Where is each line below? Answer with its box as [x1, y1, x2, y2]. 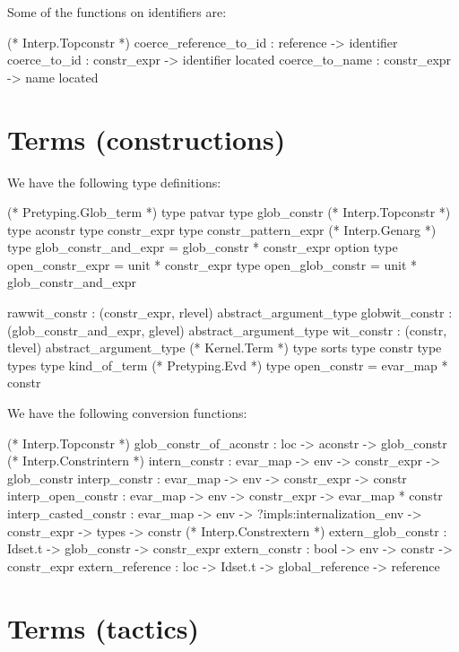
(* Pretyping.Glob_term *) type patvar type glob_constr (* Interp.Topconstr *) [7, 203, 451, 222]
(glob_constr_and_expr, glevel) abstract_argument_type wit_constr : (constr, [7, 320, 447, 339]
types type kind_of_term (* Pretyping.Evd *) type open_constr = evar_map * [7, 355, 448, 374]
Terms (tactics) [7, 609, 199, 646]
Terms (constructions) [7, 120, 286, 157]
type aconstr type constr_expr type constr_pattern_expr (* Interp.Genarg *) [7, 220, 437, 239]
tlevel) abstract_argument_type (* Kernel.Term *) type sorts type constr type [7, 338, 442, 357]
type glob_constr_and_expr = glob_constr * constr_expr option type [7, 238, 398, 256]
